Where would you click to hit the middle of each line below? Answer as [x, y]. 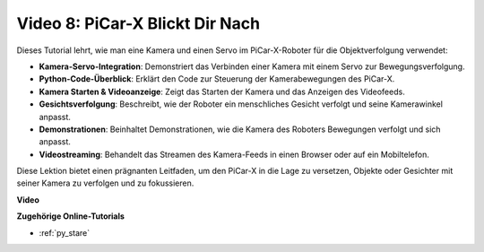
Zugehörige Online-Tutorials [71, 216]
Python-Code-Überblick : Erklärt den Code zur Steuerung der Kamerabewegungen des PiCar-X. [217, 79]
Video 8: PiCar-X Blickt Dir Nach [138, 23]
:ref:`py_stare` [65, 232]
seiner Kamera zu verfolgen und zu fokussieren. [105, 183]
